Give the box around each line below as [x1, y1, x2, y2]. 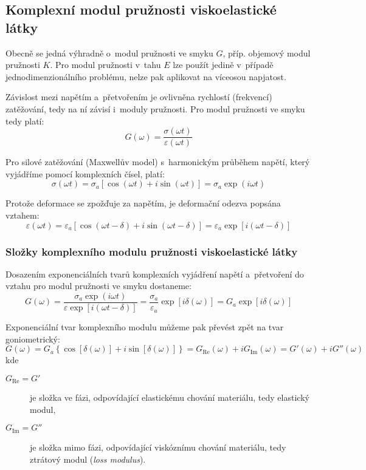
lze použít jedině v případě [173, 58, 274, 71]
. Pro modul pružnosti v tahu [50, 58, 161, 71]
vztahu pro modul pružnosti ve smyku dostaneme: [5, 279, 192, 292]
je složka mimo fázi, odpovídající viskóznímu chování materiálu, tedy [30, 440, 286, 453]
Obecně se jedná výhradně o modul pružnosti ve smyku [5, 46, 213, 59]
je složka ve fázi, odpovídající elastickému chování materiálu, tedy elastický [30, 391, 309, 404]
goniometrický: [5, 332, 60, 345]
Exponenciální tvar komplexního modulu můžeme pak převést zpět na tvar [5, 321, 284, 333]
